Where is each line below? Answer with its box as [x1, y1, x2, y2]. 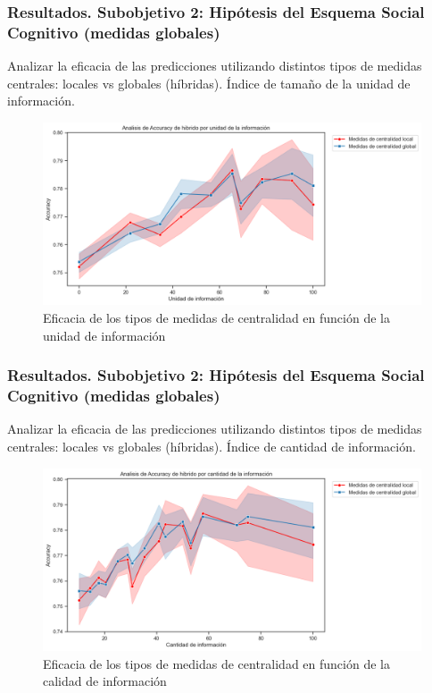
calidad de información [43, 672, 167, 690]
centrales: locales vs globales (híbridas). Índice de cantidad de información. [7, 436, 416, 455]
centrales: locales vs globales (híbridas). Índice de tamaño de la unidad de [7, 73, 411, 92]
